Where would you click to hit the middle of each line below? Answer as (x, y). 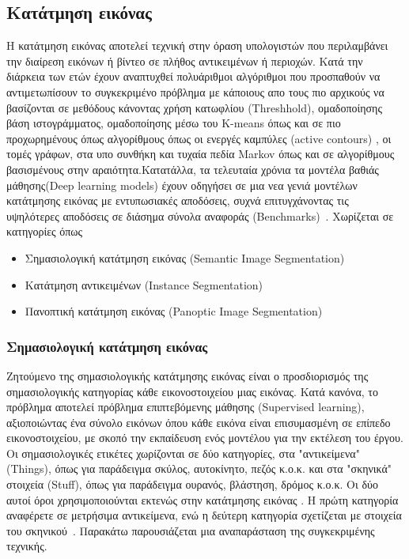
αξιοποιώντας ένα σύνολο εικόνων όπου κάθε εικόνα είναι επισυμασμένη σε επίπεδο (199, 422)
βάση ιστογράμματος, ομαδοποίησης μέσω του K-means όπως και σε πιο (174, 123)
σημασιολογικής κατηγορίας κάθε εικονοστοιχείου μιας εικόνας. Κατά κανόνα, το (192, 391)
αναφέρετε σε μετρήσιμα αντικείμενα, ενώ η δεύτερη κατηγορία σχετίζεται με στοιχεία (204, 515)
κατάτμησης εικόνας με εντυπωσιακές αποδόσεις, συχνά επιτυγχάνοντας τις (178, 200)
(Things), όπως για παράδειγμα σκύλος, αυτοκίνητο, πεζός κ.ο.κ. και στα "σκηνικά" (199, 468)
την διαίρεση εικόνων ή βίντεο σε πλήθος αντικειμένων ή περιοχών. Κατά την (185, 60)
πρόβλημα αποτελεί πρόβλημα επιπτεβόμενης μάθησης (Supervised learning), (186, 407)
